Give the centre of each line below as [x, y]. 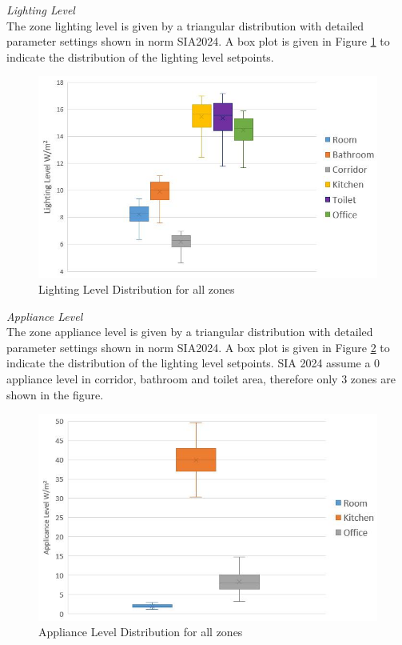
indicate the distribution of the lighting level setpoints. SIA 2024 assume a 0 [193, 363]
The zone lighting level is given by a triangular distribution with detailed [185, 25]
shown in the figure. [55, 394]
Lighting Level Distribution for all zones [137, 288]
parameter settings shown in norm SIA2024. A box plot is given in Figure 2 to [198, 347]
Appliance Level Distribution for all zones [141, 632]
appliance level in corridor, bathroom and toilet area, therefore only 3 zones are [201, 378]
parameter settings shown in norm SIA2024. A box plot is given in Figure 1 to [198, 41]
